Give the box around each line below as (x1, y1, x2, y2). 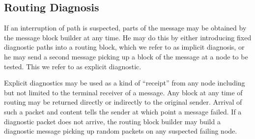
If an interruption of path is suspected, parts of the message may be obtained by (4, 23, 247, 33)
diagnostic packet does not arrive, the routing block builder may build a (4, 116, 221, 126)
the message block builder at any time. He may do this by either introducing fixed (4, 32, 252, 42)
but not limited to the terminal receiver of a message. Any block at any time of (4, 87, 243, 97)
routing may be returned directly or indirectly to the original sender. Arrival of (4, 97, 242, 107)
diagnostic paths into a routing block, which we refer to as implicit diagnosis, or (4, 42, 245, 52)
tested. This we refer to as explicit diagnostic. (4, 61, 142, 71)
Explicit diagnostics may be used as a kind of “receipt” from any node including (4, 78, 245, 88)
